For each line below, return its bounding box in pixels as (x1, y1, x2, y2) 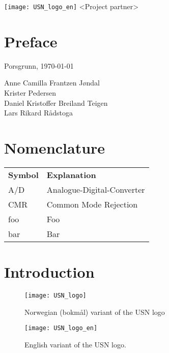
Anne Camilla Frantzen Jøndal (4, 77, 100, 88)
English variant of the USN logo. (24, 339, 126, 349)
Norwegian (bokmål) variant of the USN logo (24, 306, 165, 317)
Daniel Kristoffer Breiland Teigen (4, 97, 108, 108)
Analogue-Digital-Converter (46, 183, 145, 195)
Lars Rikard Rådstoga (4, 107, 73, 118)
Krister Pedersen (4, 87, 56, 98)
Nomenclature (4, 137, 105, 158)
